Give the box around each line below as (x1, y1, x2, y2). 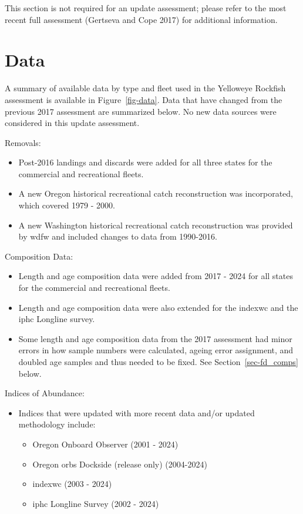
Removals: (5, 136, 41, 148)
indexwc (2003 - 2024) (32, 477, 112, 490)
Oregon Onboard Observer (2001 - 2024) (32, 437, 179, 450)
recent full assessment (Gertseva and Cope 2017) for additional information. (5, 13, 278, 25)
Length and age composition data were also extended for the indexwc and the (18, 301, 298, 313)
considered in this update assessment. (5, 117, 140, 129)
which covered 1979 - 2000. (18, 199, 115, 211)
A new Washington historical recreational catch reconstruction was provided (18, 218, 293, 231)
